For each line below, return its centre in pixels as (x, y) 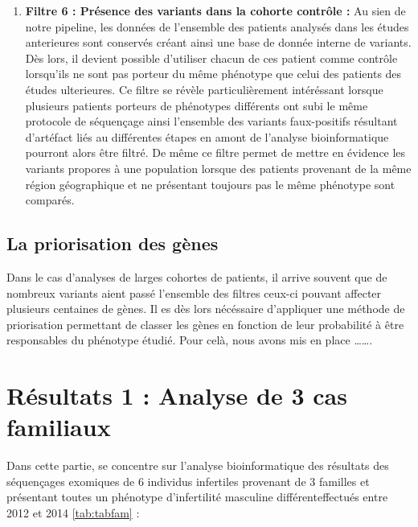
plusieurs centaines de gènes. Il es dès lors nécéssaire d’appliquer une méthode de (206, 309)
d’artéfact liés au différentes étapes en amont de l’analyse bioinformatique (207, 136)
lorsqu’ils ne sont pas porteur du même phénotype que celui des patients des (213, 74)
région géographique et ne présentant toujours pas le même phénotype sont (210, 184)
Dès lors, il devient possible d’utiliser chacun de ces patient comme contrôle (211, 58)
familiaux (59, 427)
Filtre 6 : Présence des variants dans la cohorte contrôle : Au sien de (215, 10)
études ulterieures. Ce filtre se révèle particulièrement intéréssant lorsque (204, 89)
